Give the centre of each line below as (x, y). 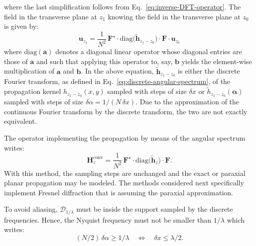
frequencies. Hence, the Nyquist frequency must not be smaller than (108, 219)
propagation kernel (33, 91)
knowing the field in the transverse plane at (174, 16)
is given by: (21, 26)
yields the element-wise (217, 61)
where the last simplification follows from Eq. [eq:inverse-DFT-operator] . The (123, 6)
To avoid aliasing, (31, 209)
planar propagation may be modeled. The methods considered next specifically (124, 183)
